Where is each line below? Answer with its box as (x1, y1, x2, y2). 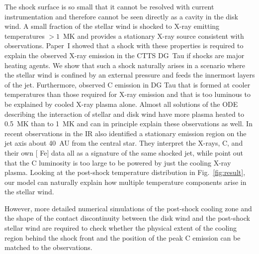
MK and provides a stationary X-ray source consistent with (63, 30, 244, 41)
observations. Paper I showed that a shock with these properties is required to (4, 40, 244, 51)
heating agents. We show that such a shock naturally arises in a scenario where (4, 60, 246, 70)
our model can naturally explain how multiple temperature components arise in (4, 176, 247, 187)
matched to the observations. (4, 242, 92, 253)
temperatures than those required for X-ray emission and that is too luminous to (4, 89, 251, 99)
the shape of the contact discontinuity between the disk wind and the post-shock (4, 213, 250, 223)
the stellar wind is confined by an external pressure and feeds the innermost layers (4, 70, 255, 80)
